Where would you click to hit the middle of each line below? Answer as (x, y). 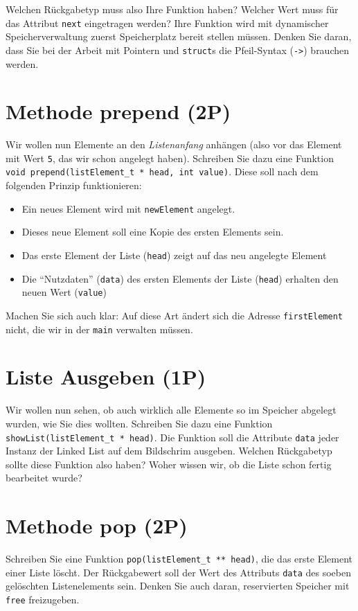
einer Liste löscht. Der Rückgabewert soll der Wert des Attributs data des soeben (178, 572)
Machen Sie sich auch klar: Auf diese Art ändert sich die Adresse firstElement (174, 315)
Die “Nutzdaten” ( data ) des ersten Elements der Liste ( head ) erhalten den (180, 278)
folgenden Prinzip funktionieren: (74, 185)
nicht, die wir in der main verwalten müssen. (99, 329)
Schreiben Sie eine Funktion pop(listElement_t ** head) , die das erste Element (179, 559)
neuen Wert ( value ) (64, 292)
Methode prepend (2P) (118, 111)
